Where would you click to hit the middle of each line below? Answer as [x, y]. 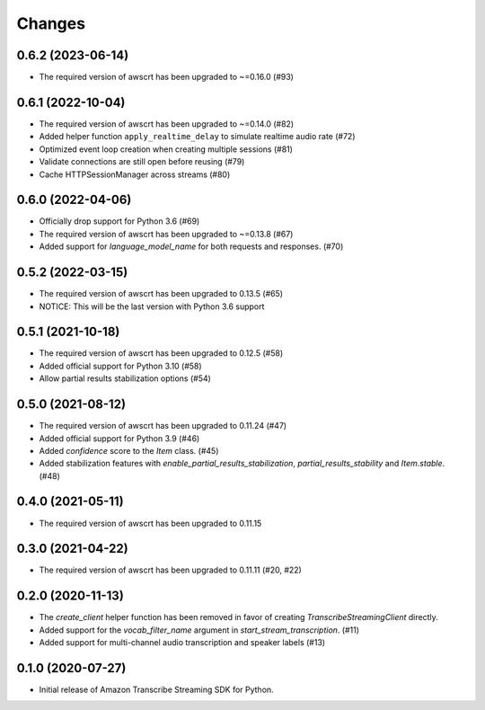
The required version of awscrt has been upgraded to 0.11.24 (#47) [163, 426]
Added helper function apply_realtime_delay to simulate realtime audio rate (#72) [197, 137]
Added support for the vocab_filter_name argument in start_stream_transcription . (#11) [199, 630]
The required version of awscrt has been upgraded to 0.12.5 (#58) [161, 353]
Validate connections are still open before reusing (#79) [142, 162]
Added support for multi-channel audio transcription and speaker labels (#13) [182, 643]
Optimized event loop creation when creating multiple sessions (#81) [166, 149]
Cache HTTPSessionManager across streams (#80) [135, 174]
